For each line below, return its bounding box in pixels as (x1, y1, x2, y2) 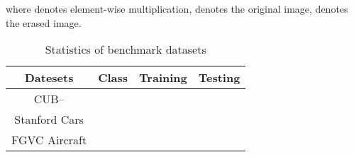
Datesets (24, 69, 74, 86)
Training (139, 69, 187, 86)
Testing (198, 69, 240, 86)
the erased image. (6, 15, 82, 30)
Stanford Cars (14, 111, 84, 128)
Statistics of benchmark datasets (45, 41, 206, 58)
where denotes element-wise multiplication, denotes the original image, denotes (6, 1, 348, 16)
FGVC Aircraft (11, 132, 87, 149)
